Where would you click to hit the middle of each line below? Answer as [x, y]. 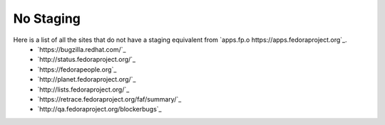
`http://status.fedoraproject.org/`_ [87, 60]
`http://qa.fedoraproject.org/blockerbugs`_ [99, 109]
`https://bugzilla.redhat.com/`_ [82, 49]
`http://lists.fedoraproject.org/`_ [83, 89]
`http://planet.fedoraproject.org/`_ [87, 80]
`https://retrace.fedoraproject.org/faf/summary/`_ [109, 99]
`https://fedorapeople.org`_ [77, 69]
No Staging [47, 18]
